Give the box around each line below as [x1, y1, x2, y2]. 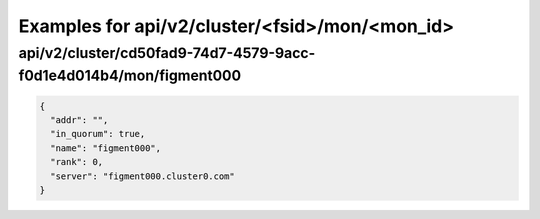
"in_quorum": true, [50, 128, 146, 140]
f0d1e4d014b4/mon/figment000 [18, 66, 242, 85]
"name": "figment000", [50, 142, 162, 154]
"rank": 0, [50, 156, 104, 168]
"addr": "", [50, 115, 109, 126]
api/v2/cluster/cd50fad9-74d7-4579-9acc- [18, 44, 316, 62]
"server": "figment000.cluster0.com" [50, 170, 235, 182]
